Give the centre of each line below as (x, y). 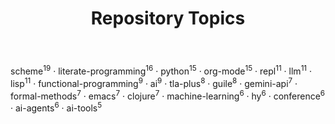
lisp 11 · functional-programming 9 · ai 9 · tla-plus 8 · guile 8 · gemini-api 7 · (154, 82)
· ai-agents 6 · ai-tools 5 (56, 107)
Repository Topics (168, 18)
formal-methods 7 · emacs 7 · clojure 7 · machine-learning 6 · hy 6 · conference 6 (168, 95)
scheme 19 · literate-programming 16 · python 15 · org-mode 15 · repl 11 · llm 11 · (161, 70)
